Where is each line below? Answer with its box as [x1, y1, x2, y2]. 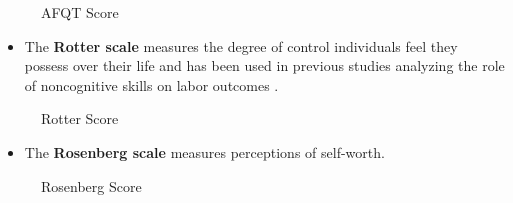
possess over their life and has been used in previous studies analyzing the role [24, 55, 505, 76]
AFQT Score [41, 2, 119, 22]
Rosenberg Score [41, 175, 142, 196]
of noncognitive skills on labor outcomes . [24, 74, 279, 95]
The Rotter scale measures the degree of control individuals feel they [24, 35, 458, 56]
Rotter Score [41, 108, 119, 129]
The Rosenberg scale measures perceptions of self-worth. [24, 141, 385, 162]
